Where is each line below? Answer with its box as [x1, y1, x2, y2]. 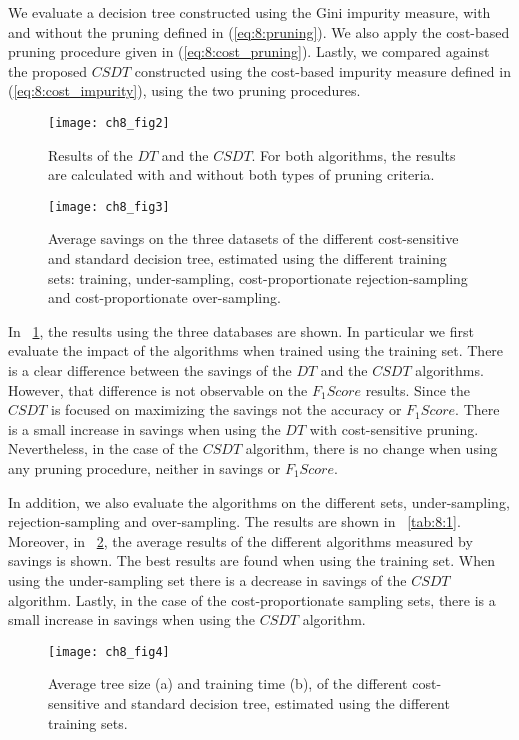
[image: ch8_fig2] [48, 115, 170, 130]
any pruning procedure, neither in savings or [8, 458, 281, 478]
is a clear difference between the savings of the [8, 360, 292, 381]
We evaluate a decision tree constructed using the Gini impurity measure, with [8, 2, 491, 22]
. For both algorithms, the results [251, 144, 456, 165]
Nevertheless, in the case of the [8, 438, 199, 459]
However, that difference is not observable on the [8, 379, 308, 400]
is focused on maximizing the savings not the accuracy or [51, 399, 402, 420]
